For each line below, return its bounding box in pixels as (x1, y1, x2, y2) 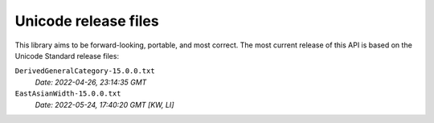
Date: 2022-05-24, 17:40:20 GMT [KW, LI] (35, 100, 174, 109)
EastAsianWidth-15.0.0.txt (14, 89, 121, 98)
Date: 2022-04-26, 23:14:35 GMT (35, 77, 147, 87)
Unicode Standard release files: (14, 51, 120, 60)
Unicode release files (14, 12, 160, 30)
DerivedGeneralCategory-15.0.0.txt (14, 67, 156, 76)
